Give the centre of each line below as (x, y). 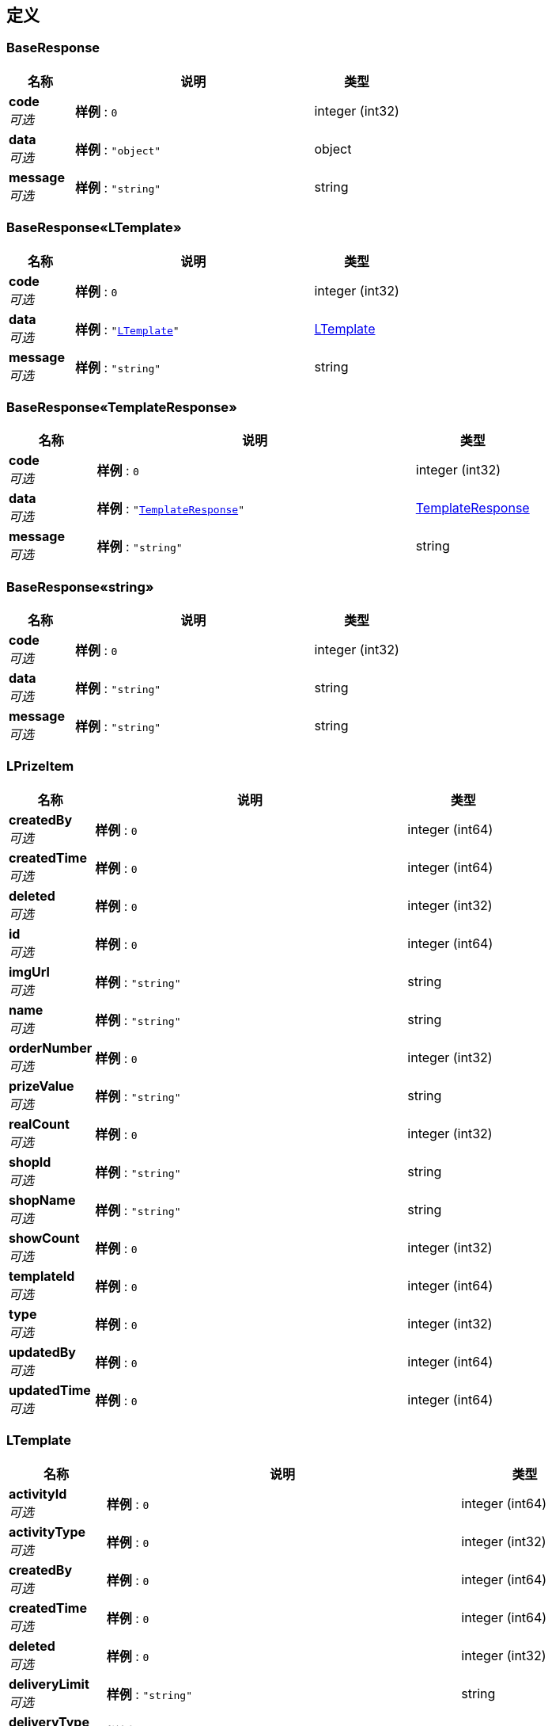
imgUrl (29, 972)
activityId (38, 1494)
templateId (42, 1276)
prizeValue (42, 1086)
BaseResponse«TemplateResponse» (122, 407)
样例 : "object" (118, 149)
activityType (47, 1532)
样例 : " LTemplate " (127, 329)
